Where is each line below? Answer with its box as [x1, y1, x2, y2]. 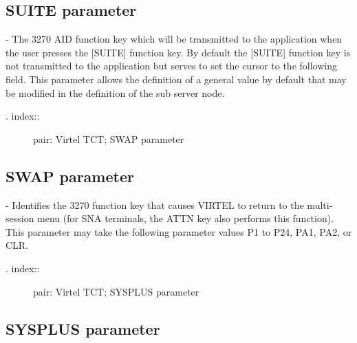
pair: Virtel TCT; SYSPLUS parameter [33, 284, 199, 298]
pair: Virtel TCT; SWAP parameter [33, 131, 184, 146]
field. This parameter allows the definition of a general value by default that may [6, 71, 347, 86]
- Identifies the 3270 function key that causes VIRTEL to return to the [6, 197, 304, 212]
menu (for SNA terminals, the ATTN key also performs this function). [37, 211, 334, 225]
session [6, 211, 34, 225]
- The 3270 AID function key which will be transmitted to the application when [6, 32, 343, 46]
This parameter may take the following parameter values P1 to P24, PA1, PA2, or [6, 224, 352, 239]
